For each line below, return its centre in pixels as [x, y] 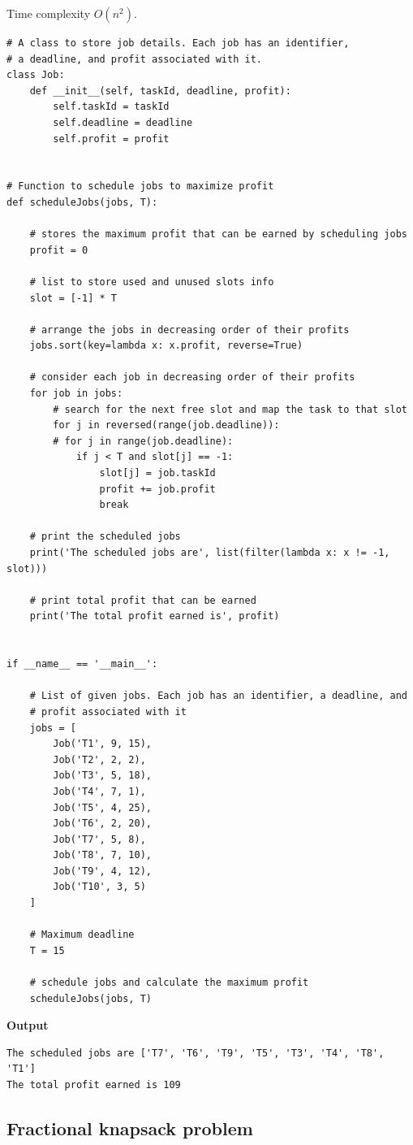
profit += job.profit [157, 489]
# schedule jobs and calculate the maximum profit [169, 983]
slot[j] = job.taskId [157, 473]
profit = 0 [59, 250]
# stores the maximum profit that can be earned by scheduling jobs [218, 234]
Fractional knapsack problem [130, 1128]
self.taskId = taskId [111, 107]
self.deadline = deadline [123, 122]
